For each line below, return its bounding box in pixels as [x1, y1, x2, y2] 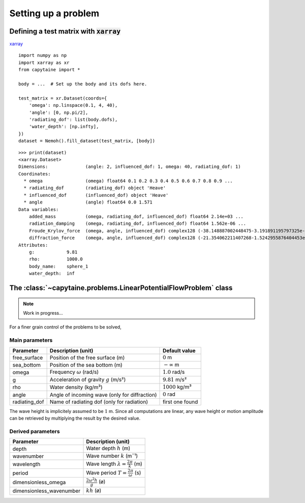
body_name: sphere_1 [28, 263, 88, 269]
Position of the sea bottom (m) [49, 362, 123, 369]
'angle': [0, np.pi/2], [28, 109, 88, 115]
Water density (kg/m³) [49, 384, 103, 391]
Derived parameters [9, 428, 60, 435]
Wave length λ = [86, 460, 127, 467]
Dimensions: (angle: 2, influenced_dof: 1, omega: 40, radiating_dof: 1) [18, 164, 241, 170]
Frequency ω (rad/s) [49, 369, 99, 376]
